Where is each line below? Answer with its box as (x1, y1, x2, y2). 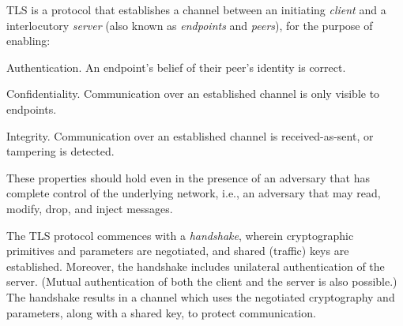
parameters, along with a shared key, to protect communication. (6, 304, 316, 320)
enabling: (6, 32, 51, 49)
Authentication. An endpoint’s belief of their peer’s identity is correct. (6, 58, 346, 75)
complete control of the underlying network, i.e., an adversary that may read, (6, 185, 381, 201)
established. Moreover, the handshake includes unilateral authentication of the (6, 257, 385, 274)
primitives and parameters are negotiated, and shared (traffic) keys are (6, 242, 349, 259)
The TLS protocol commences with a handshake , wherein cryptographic (6, 227, 354, 243)
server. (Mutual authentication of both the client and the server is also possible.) (6, 273, 397, 290)
